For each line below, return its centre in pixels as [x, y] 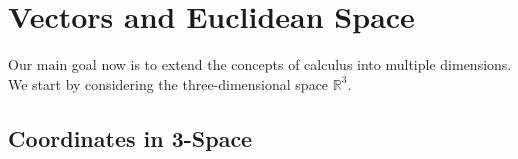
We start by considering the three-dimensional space [168, 83]
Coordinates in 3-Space [130, 137]
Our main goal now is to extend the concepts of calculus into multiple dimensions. [260, 64]
